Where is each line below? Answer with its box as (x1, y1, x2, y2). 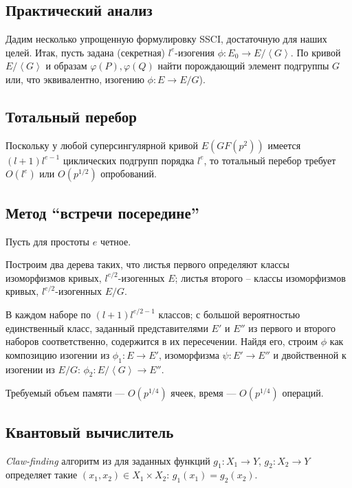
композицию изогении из (5, 347, 110, 362)
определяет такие (5, 467, 78, 482)
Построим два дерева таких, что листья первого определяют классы (5, 257, 289, 271)
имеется (267, 137, 301, 152)
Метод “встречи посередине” (5, 201, 199, 223)
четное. (100, 234, 131, 248)
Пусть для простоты (5, 234, 90, 248)
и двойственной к (273, 347, 346, 362)
